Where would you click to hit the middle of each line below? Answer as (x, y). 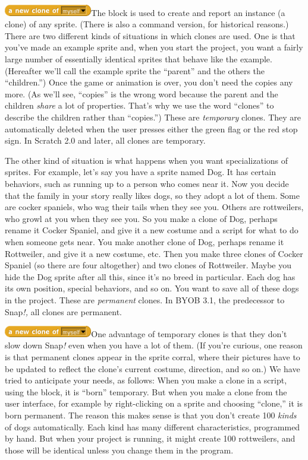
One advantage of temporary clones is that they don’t (189, 333)
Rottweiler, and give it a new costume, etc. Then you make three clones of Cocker (154, 253)
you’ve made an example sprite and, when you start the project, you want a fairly (154, 47)
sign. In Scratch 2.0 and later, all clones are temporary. (105, 140)
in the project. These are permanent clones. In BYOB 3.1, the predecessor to (145, 299)
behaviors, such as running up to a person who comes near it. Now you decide (147, 183)
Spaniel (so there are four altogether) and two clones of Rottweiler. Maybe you (148, 265)
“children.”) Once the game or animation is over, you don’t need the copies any (149, 82)
